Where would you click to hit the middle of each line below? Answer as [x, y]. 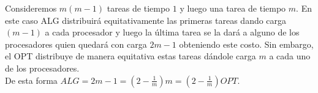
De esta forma [31, 80]
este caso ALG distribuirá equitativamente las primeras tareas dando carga [146, 20]
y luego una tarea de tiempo [233, 8]
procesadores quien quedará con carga [76, 44]
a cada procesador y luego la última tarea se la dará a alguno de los [172, 32]
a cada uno [290, 56]
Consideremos [31, 8]
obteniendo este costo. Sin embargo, [246, 44]
